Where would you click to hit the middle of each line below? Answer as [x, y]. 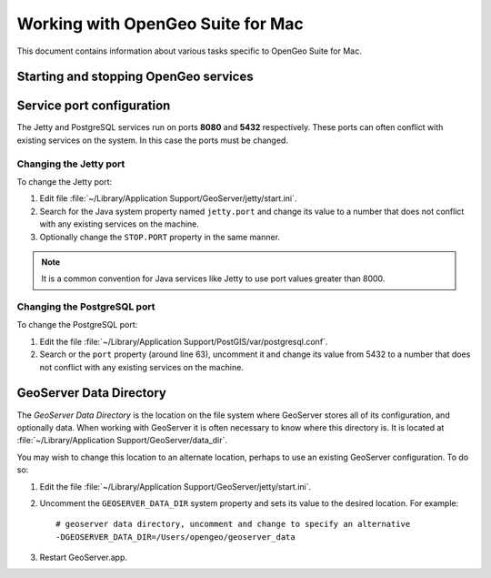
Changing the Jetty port [71, 164]
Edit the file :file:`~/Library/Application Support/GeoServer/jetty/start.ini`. [175, 486]
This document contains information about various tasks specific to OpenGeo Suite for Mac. [190, 51]
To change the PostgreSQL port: [77, 325]
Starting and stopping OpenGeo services [135, 77]
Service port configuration [94, 106]
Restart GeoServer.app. [83, 558]
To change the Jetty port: [65, 182]
